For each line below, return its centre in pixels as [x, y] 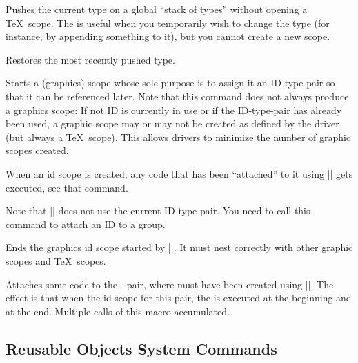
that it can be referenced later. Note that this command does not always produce [177, 96]
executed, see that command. [67, 187]
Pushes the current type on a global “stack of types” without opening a [157, 9]
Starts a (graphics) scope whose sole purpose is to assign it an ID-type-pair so [170, 83]
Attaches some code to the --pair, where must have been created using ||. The [170, 284]
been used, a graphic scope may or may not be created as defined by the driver [172, 123]
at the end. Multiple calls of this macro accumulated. [118, 311]
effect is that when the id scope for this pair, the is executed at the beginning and [179, 298]
